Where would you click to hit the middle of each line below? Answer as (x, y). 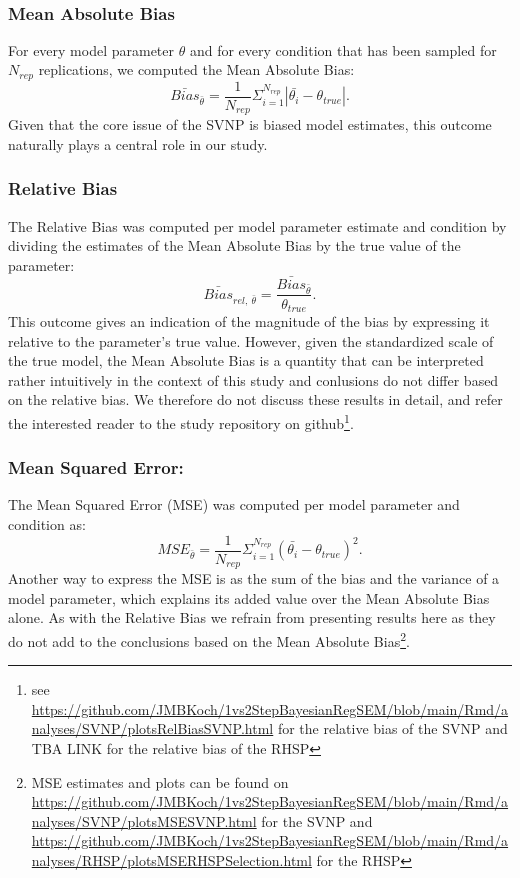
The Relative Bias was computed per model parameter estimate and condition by (257, 225)
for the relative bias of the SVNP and (392, 728)
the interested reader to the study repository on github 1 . (181, 421)
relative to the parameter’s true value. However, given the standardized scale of (251, 340)
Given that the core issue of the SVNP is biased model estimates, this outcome (250, 124)
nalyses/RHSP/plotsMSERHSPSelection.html (171, 859)
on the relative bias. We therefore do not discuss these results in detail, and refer (255, 399)
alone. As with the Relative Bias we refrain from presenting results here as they (252, 617)
